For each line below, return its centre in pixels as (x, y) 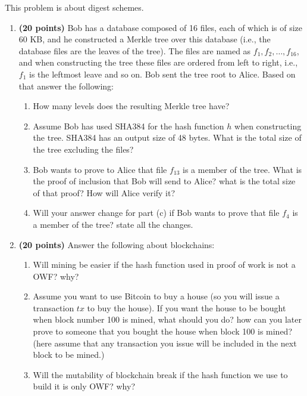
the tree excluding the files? (83, 149)
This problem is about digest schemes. (74, 7)
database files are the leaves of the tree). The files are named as (135, 50)
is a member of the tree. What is (242, 169)
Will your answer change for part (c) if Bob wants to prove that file (156, 213)
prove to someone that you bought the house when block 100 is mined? (163, 331)
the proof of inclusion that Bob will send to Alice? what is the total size (164, 181)
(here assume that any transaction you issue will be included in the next (165, 343)
